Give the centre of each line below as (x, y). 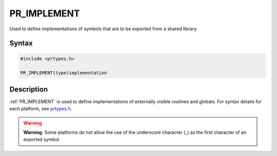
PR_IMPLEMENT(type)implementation (64, 73)
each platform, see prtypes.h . (41, 109)
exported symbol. (42, 140)
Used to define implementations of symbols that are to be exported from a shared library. (104, 29)
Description (29, 89)
